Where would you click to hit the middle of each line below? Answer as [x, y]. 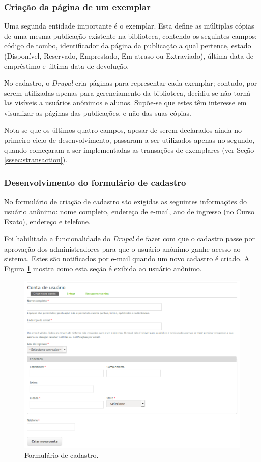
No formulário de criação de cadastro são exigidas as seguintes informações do [126, 201]
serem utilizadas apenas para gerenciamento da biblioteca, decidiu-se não [118, 92]
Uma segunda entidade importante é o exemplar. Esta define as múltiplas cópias [129, 26]
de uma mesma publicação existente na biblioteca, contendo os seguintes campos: [131, 35]
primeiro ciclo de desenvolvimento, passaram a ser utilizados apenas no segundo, [129, 140]
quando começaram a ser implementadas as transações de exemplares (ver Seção [129, 150]
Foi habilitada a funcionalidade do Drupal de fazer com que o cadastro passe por [129, 238]
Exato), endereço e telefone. [47, 221]
